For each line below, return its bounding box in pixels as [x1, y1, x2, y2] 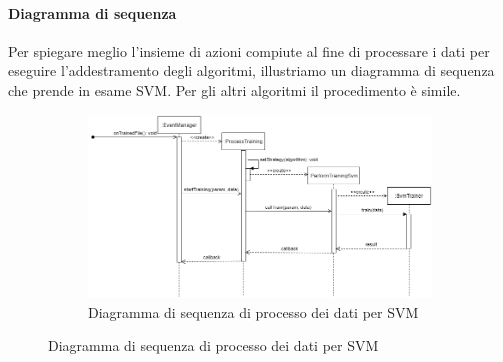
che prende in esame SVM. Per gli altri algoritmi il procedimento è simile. [8, 79, 461, 100]
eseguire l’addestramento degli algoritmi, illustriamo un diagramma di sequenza [8, 60, 495, 81]
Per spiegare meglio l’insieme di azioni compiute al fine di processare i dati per [8, 40, 490, 61]
